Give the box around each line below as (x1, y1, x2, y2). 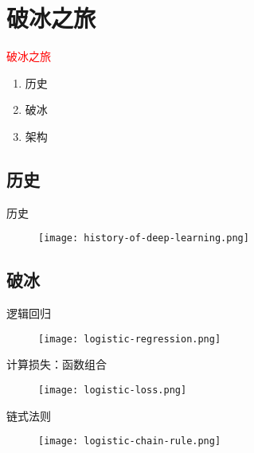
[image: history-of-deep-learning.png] (38, 232, 249, 244)
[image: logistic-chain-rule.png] (38, 435, 221, 447)
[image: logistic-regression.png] (38, 333, 221, 345)
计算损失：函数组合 (6, 356, 107, 373)
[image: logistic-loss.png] (38, 385, 187, 396)
